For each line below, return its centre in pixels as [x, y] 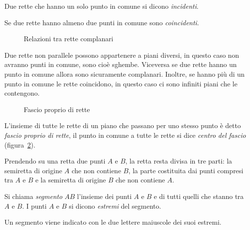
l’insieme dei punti [104, 196]
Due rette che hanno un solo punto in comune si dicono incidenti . [102, 6]
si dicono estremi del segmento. [115, 205]
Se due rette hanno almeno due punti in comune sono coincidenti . [102, 22]
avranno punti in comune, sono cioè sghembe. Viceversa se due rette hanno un [121, 64]
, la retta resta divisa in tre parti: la [179, 161]
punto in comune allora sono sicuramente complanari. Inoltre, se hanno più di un [125, 74]
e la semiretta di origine [70, 180]
